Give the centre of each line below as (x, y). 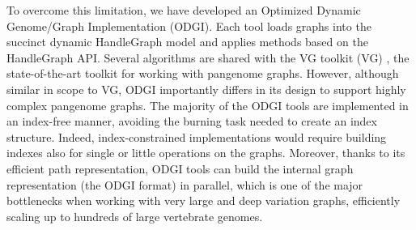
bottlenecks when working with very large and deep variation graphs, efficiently (204, 200)
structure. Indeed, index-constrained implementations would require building (197, 136)
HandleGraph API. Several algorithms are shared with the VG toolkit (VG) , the (208, 57)
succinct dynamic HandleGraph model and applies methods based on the (187, 42)
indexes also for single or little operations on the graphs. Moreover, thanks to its (206, 153)
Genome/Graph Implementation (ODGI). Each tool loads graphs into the (189, 26)
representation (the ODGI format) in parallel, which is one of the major (185, 184)
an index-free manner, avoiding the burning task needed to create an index (192, 121)
